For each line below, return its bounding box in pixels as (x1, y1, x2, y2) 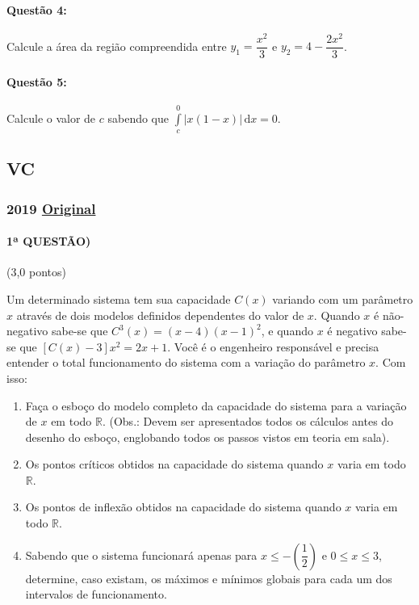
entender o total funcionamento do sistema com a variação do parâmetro (6, 354, 366, 371)
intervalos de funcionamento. (25, 586, 167, 603)
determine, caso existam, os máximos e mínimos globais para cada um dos (25, 569, 392, 586)
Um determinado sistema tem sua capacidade (6, 290, 231, 307)
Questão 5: (6, 73, 67, 90)
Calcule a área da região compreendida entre (6, 37, 227, 54)
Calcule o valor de (6, 109, 96, 126)
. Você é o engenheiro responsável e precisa (167, 338, 379, 355)
